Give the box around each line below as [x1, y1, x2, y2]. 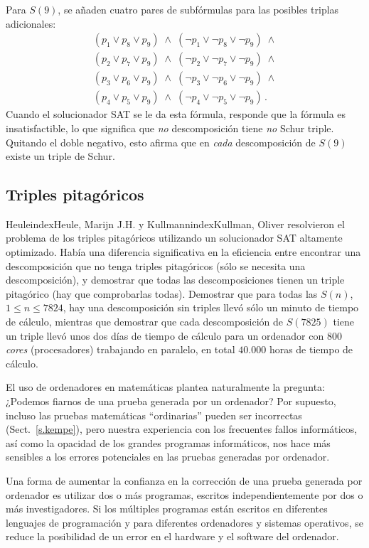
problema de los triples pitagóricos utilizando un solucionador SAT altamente [6, 230, 343, 245]
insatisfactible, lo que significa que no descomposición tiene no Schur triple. [6, 120, 334, 135]
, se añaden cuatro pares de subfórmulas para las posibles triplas [58, 2, 339, 16]
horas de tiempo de [269, 342, 353, 357]
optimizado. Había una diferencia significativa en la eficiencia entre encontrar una [6, 245, 361, 259]
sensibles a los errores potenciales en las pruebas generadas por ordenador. [6, 449, 330, 464]
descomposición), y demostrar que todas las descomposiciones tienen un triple [6, 272, 345, 287]
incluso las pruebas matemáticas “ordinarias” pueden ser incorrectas [6, 407, 302, 422]
